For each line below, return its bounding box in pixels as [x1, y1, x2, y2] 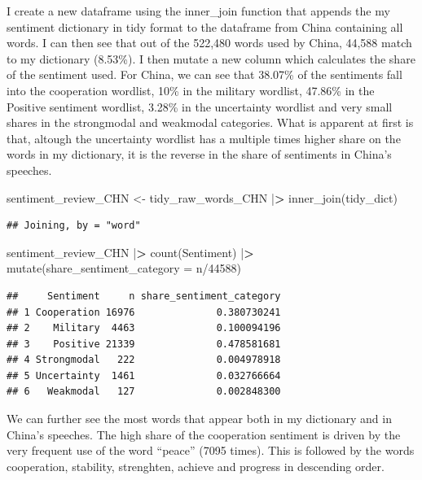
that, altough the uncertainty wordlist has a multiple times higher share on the [7, 129, 401, 146]
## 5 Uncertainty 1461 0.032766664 [7, 369, 281, 382]
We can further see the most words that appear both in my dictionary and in [7, 410, 392, 427]
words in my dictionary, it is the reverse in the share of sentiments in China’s [7, 146, 392, 163]
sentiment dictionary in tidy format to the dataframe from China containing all [7, 18, 403, 35]
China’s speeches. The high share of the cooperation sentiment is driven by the [7, 425, 401, 443]
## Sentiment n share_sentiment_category [7, 290, 281, 302]
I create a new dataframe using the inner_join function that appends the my [7, 2, 390, 19]
